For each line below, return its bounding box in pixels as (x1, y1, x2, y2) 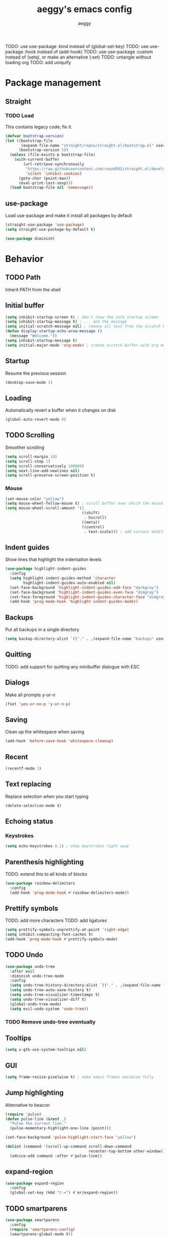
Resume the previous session (5, 370, 66, 376)
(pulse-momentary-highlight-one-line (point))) (10, 1126, 112, 1131)
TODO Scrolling (5, 431, 55, 440)
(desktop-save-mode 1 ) (5, 380, 53, 385)
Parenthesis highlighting (5, 857, 84, 866)
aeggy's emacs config (37, 4, 132, 15)
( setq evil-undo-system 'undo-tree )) (10, 1006, 89, 1011)
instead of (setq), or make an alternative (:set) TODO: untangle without (5, 54, 151, 60)
